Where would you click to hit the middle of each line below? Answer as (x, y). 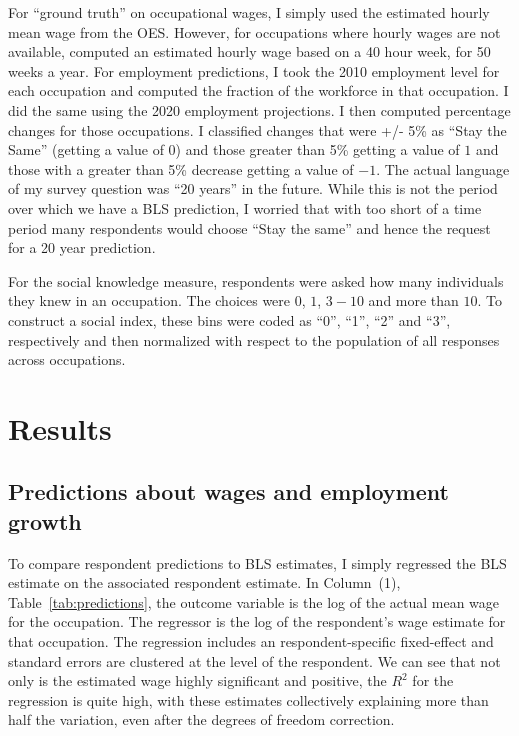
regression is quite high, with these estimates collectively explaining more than (248, 699)
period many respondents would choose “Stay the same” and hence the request (249, 227)
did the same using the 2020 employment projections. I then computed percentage (259, 109)
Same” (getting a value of (86, 149)
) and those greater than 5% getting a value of (317, 149)
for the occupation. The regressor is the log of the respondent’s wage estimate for (257, 621)
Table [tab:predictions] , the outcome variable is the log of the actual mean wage (254, 601)
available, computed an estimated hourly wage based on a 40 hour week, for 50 (249, 51)
